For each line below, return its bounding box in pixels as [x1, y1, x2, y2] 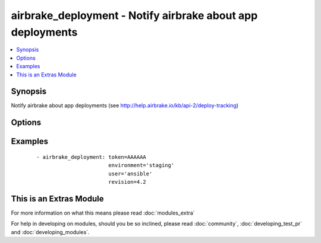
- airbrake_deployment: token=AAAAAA [36, 154, 147, 160]
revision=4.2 [108, 178, 147, 186]
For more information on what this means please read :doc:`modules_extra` [11, 209, 196, 216]
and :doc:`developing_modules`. [11, 228, 90, 235]
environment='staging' [108, 162, 175, 169]
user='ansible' [108, 170, 153, 177]
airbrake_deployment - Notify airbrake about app [11, 9, 258, 22]
